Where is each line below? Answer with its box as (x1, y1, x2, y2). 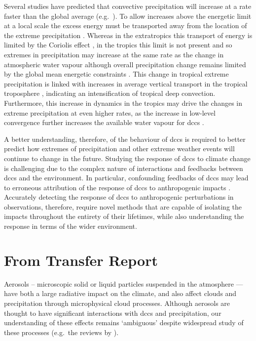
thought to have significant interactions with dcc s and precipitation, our (4, 307, 221, 318)
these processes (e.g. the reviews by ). (4, 327, 119, 337)
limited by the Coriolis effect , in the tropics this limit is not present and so (4, 40, 232, 50)
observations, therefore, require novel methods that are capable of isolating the (4, 201, 242, 212)
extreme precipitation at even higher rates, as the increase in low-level (4, 107, 216, 118)
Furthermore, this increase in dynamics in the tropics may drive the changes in (4, 97, 243, 108)
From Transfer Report (4, 250, 158, 270)
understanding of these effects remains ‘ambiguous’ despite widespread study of (4, 317, 244, 328)
